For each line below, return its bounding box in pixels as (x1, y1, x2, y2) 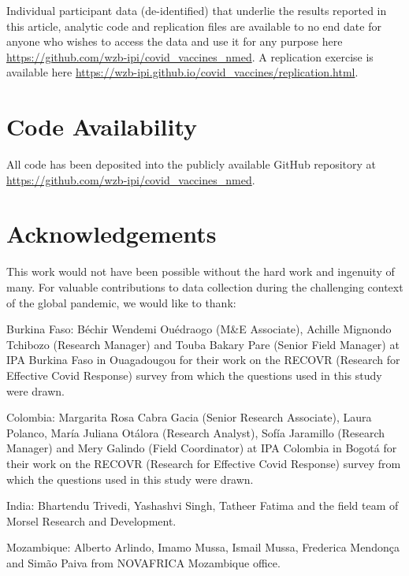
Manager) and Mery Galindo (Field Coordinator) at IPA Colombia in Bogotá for (6, 440, 397, 456)
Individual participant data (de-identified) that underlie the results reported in (6, 2, 387, 18)
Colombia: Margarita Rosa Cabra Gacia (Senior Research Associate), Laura (6, 409, 372, 425)
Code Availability (6, 110, 198, 143)
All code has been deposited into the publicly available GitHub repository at (6, 156, 377, 173)
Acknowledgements (6, 217, 217, 250)
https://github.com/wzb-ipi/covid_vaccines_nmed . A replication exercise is (6, 48, 374, 65)
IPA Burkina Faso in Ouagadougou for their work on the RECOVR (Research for (6, 351, 400, 368)
